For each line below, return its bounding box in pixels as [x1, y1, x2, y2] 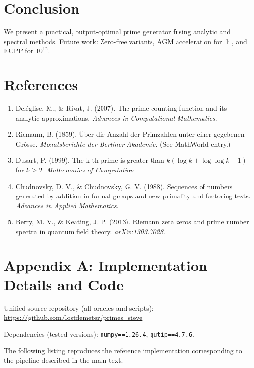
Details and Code [4, 274, 124, 294]
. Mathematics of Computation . [42, 165, 136, 174]
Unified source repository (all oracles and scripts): [4, 302, 154, 313]
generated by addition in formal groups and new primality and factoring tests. [15, 191, 251, 201]
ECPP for [4, 46, 34, 56]
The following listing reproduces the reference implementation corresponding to [4, 345, 242, 355]
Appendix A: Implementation [4, 255, 207, 275]
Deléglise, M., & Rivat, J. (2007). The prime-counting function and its [15, 103, 227, 113]
